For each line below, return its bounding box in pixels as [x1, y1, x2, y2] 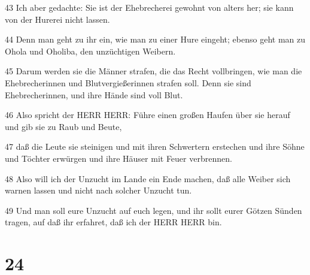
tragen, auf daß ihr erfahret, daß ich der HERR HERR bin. [5, 216, 222, 228]
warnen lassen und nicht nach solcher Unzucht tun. [5, 184, 192, 197]
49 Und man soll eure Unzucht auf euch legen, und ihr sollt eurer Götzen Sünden [5, 204, 302, 216]
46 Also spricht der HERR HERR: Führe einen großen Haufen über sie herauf [5, 108, 290, 121]
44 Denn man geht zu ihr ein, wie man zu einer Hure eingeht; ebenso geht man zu [5, 33, 306, 46]
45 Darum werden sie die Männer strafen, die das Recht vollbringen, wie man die [5, 65, 302, 77]
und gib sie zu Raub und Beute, [5, 120, 122, 132]
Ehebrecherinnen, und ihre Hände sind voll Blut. [5, 88, 183, 101]
